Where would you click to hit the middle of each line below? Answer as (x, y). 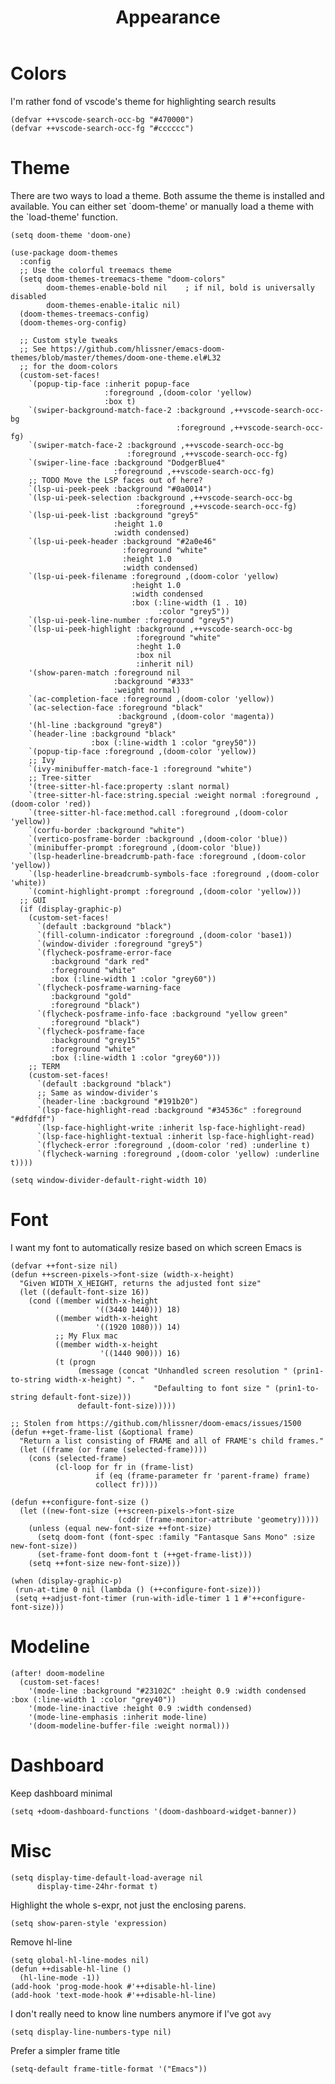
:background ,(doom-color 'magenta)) (196, 716)
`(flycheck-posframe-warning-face (109, 987)
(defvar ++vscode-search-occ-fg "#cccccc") (102, 128)
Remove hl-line (41, 1942)
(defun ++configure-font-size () (80, 1502)
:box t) (120, 401)
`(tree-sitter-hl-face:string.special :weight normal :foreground (169, 795)
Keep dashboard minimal (61, 1793)
